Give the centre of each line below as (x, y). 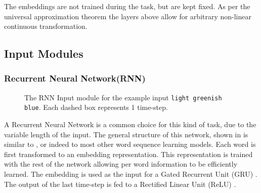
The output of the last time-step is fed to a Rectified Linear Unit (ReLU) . (120, 184)
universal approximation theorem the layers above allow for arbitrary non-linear (128, 16)
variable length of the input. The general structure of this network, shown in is (126, 134)
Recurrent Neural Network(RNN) (75, 78)
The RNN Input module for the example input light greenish (123, 97)
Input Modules (44, 53)
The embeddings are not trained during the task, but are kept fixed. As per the (127, 6)
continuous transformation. (46, 26)
